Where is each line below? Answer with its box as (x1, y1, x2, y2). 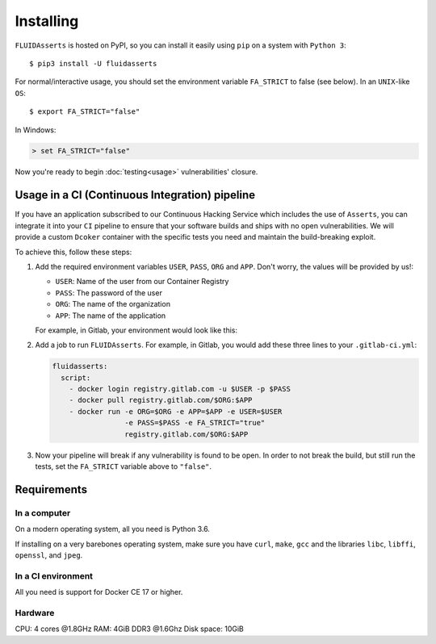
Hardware (15, 607, 55, 618)
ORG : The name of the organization (55, 299, 171, 309)
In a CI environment (15, 570, 93, 581)
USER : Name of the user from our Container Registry (55, 277, 229, 286)
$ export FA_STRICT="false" (29, 107, 140, 116)
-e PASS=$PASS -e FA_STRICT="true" (124, 418, 266, 428)
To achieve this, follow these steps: (15, 247, 132, 257)
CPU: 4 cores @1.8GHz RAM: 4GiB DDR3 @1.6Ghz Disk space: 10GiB (15, 624, 244, 634)
